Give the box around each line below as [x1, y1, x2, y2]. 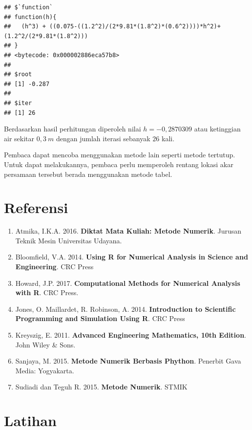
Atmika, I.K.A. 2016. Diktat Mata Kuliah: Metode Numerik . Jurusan [15, 226, 242, 236]
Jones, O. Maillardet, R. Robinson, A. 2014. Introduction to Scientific [15, 303, 236, 314]
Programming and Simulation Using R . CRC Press [15, 313, 185, 323]
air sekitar [4, 133, 34, 143]
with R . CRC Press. [15, 287, 79, 298]
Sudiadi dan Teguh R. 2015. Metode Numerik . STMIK [15, 382, 188, 392]
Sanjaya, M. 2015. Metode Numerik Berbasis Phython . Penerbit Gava [15, 356, 241, 366]
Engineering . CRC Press [15, 261, 94, 271]
